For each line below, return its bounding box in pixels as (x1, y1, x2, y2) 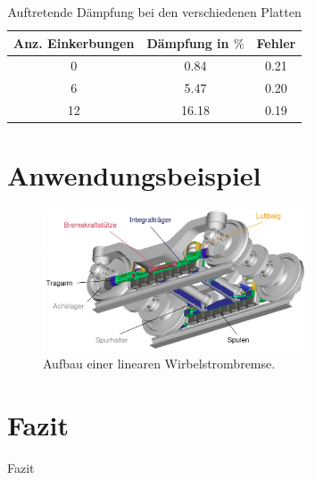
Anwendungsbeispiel (7, 157, 261, 194)
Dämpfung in (146, 33, 229, 52)
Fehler (256, 33, 296, 52)
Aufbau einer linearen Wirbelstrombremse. (43, 354, 276, 373)
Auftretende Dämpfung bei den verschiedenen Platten (7, 3, 302, 21)
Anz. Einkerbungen (13, 33, 135, 52)
